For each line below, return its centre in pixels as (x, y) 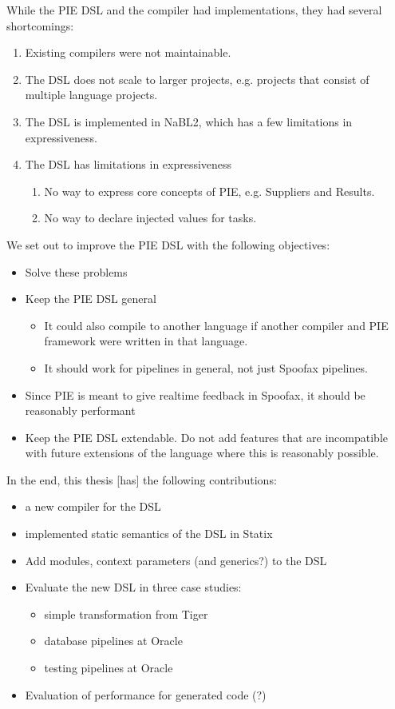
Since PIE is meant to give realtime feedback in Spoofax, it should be (195, 394)
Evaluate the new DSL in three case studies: (133, 587)
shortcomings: (40, 25)
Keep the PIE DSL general (91, 299)
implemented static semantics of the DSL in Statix (149, 534)
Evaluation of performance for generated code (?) (146, 694)
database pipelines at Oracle (113, 641)
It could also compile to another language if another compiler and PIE (216, 325)
